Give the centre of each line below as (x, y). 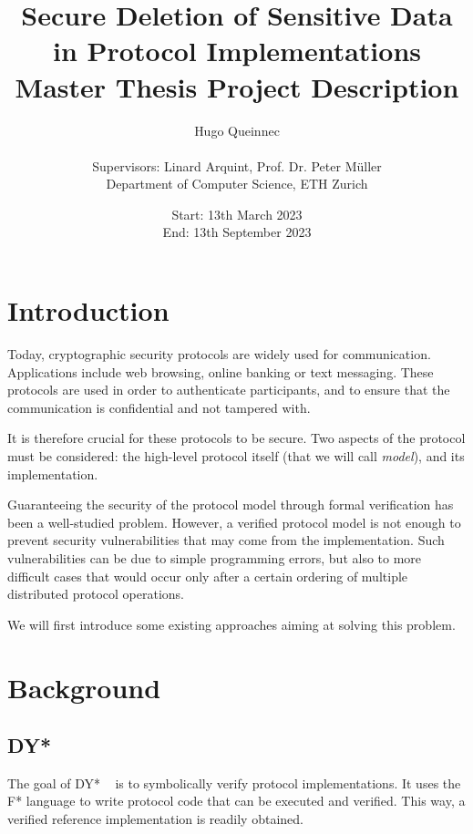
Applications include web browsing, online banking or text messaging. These (221, 371)
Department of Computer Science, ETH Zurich (237, 184)
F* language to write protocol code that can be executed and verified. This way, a (236, 801)
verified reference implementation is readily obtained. (155, 819)
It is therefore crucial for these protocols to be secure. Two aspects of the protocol (236, 438)
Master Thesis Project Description (237, 86)
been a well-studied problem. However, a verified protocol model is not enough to (234, 522)
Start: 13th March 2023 (237, 214)
